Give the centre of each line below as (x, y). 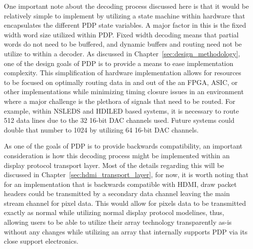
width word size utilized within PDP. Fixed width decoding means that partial (121, 34)
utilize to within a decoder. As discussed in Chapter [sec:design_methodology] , (122, 53)
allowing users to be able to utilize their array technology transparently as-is (118, 222)
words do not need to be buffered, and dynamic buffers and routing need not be (123, 44)
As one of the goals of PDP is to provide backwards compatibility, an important (123, 146)
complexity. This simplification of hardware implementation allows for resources (123, 73)
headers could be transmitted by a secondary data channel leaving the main (117, 193)
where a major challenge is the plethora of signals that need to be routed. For (120, 101)
